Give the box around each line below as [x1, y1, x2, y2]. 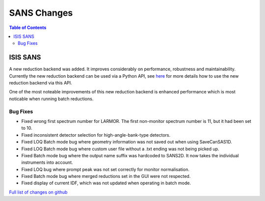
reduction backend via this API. [9, 80, 72, 86]
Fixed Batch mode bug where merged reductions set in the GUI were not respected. [21, 173, 191, 179]
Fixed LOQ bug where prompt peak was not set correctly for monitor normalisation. [21, 166, 190, 172]
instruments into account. [21, 160, 73, 166]
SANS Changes [9, 7, 73, 18]
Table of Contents [9, 25, 47, 30]
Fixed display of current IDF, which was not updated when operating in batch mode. [21, 180, 191, 186]
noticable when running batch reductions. [9, 96, 94, 102]
